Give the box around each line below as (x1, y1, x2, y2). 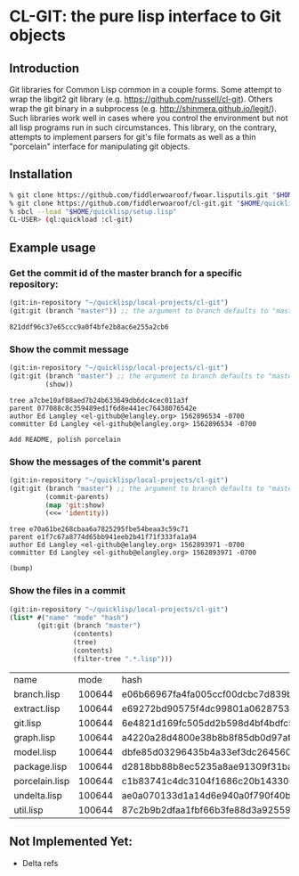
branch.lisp (13, 688, 61, 700)
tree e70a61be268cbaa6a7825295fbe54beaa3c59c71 (9, 525, 190, 534)
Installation (9, 167, 73, 182)
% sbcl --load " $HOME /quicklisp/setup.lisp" (9, 207, 177, 216)
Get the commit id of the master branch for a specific (9, 266, 243, 279)
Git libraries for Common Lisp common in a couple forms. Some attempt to (9, 85, 282, 94)
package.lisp (13, 760, 68, 773)
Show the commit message (9, 343, 129, 356)
